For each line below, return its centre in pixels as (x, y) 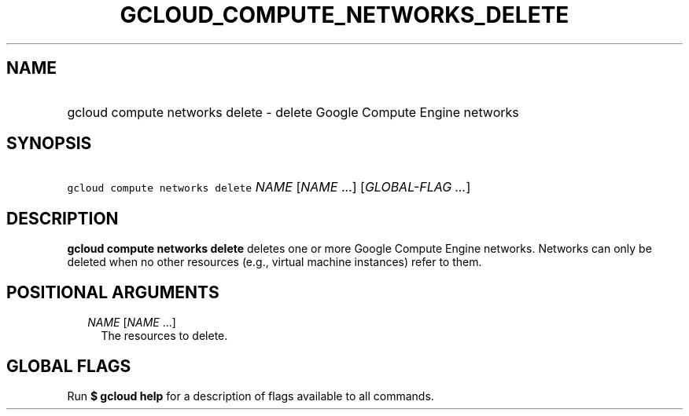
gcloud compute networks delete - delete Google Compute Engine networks (293, 112)
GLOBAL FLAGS (69, 366)
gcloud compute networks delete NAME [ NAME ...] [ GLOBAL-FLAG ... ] (269, 187)
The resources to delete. (164, 336)
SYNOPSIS (49, 144)
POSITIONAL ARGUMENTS (113, 292)
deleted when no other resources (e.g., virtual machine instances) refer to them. (274, 262)
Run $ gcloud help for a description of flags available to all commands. (251, 396)
